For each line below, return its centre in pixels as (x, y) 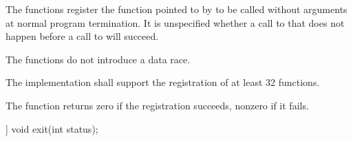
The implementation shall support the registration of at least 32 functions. (163, 82)
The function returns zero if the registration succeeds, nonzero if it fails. (157, 105)
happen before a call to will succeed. (82, 36)
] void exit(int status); (52, 128)
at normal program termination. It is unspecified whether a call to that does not (175, 22)
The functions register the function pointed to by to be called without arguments (176, 9)
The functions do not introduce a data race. (98, 59)
